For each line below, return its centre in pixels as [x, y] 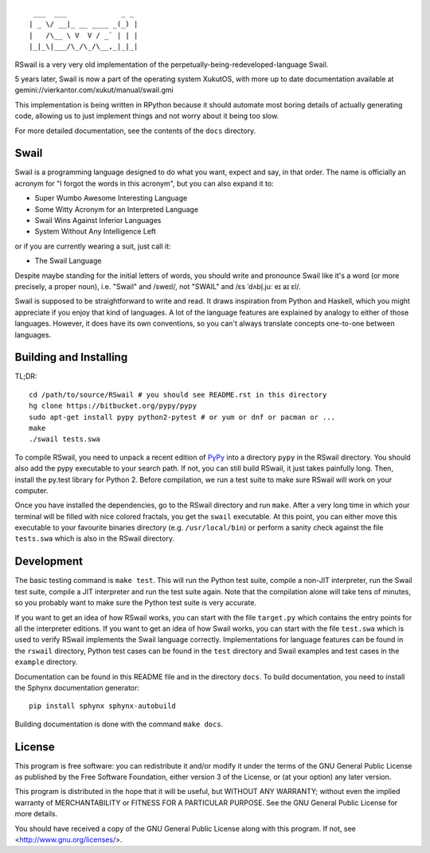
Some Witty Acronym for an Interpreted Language [117, 209]
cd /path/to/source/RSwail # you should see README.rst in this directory [178, 395]
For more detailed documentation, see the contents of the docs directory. [135, 131]
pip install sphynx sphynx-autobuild [103, 706]
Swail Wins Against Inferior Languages [98, 220]
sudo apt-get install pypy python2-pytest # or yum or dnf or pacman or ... [182, 417]
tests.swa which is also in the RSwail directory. [95, 538]
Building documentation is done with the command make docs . [119, 724]
